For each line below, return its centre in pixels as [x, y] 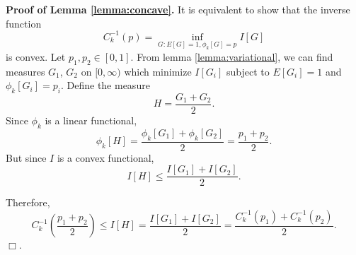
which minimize [158, 71]
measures [25, 71]
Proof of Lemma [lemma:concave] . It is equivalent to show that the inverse [178, 9]
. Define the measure [105, 85]
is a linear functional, [91, 120]
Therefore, [28, 202]
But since [26, 157]
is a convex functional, [105, 157]
